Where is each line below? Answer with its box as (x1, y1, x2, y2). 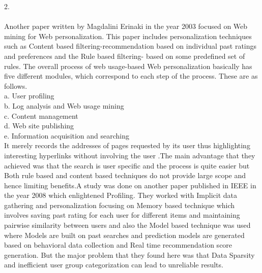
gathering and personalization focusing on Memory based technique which (4, 199, 235, 210)
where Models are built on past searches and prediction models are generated (4, 229, 245, 240)
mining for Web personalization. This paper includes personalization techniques (4, 30, 252, 41)
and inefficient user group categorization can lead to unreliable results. (4, 259, 223, 270)
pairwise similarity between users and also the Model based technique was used (4, 220, 251, 230)
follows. (4, 80, 27, 91)
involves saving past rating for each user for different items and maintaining (4, 210, 240, 220)
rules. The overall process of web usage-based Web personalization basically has (4, 60, 252, 71)
